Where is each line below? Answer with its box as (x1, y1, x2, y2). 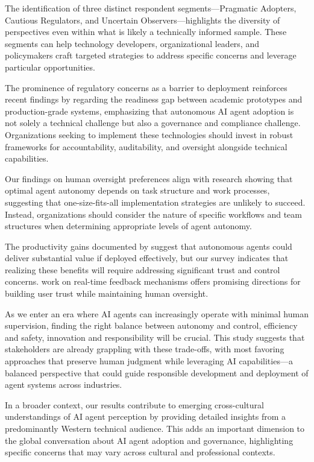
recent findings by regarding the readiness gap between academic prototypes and (5, 93, 303, 106)
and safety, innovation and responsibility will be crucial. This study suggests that (5, 331, 305, 343)
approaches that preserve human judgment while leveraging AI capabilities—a (5, 355, 293, 367)
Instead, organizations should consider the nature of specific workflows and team (5, 207, 302, 220)
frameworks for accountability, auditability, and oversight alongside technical (5, 140, 287, 153)
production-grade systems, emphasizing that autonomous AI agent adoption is (5, 104, 294, 117)
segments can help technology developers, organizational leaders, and (5, 37, 259, 49)
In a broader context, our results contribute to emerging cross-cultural (5, 398, 264, 411)
